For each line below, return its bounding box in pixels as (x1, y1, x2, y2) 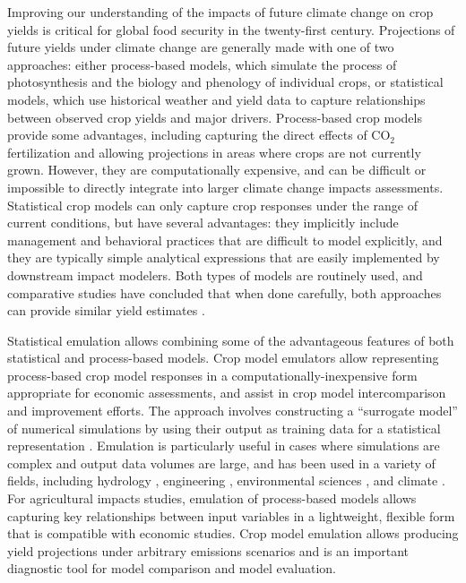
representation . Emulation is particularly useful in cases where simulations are (7, 436, 440, 455)
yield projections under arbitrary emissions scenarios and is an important (7, 541, 410, 560)
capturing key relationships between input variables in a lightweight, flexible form (7, 506, 455, 525)
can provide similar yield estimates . (7, 301, 205, 320)
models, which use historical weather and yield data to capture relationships (7, 90, 426, 108)
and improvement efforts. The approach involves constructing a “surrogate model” (7, 401, 458, 420)
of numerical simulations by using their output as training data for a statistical (7, 418, 441, 437)
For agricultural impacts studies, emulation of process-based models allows (7, 489, 417, 508)
